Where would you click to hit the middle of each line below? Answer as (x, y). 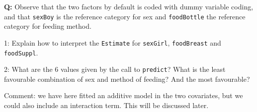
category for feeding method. (48, 26)
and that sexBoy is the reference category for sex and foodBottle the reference (125, 16)
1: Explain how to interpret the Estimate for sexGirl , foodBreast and (113, 42)
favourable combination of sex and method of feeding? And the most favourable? (127, 79)
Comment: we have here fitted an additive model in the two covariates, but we (124, 95)
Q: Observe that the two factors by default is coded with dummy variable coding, (129, 6)
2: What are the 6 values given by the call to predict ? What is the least (115, 69)
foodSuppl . (21, 52)
